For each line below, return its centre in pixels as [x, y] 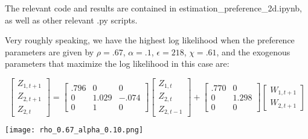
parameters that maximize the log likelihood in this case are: [117, 63]
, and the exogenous [253, 51]
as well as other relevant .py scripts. [71, 20]
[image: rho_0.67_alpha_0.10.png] [74, 130]
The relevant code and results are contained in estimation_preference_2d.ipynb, [153, 8]
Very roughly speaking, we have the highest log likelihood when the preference [150, 40]
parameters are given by [50, 51]
